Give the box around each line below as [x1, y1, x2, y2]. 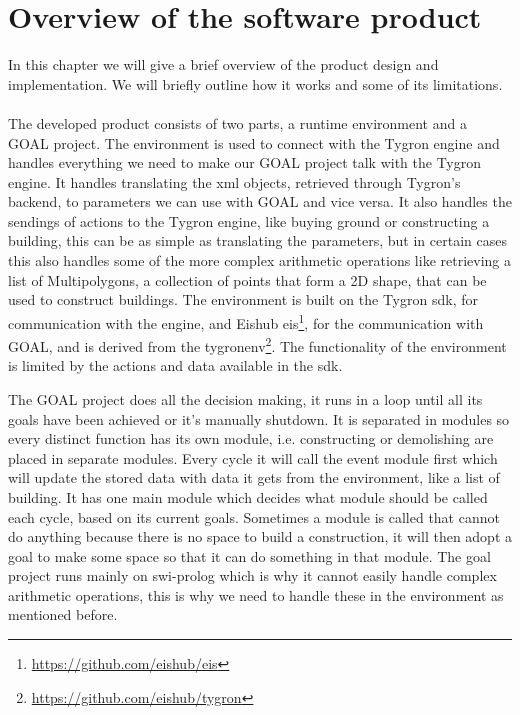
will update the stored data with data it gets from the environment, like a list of [8, 467, 500, 488]
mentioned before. [8, 604, 118, 625]
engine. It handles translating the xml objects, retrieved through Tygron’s [8, 171, 461, 192]
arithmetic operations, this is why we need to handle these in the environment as [8, 584, 504, 605]
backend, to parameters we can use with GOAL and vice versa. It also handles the [8, 191, 512, 212]
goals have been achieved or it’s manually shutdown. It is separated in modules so [8, 408, 510, 429]
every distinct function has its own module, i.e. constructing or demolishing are [8, 428, 494, 449]
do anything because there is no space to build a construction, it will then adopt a [8, 526, 513, 547]
